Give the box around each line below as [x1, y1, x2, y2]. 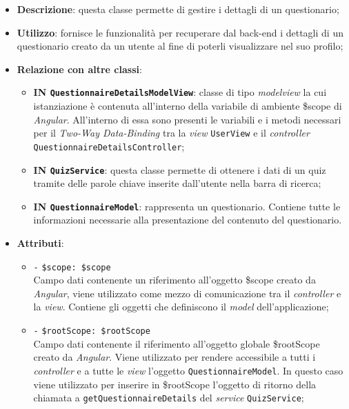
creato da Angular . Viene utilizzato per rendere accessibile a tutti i [33, 350, 316, 364]
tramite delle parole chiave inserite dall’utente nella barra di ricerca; [33, 176, 321, 190]
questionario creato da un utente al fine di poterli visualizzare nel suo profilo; [17, 39, 343, 53]
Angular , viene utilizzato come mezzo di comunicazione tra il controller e [33, 286, 341, 300]
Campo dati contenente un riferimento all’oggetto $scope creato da [33, 272, 316, 287]
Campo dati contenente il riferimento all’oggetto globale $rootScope [33, 336, 320, 350]
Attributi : [17, 236, 64, 250]
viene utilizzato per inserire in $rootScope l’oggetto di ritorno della [33, 377, 317, 391]
